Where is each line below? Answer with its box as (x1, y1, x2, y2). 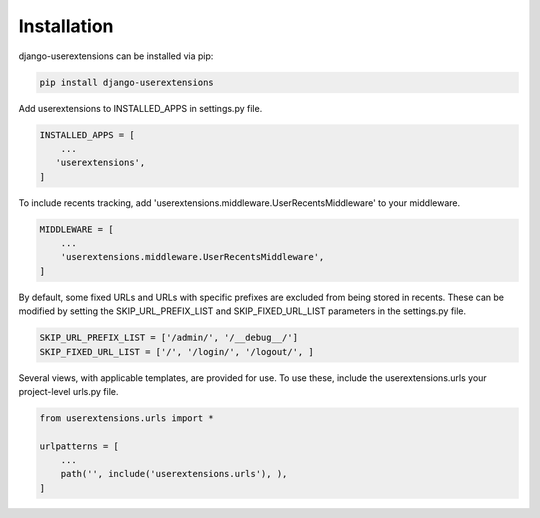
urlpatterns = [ (39, 440, 120, 452)
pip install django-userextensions (39, 76, 214, 88)
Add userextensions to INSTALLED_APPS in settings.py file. (18, 102, 263, 114)
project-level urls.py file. (18, 385, 119, 397)
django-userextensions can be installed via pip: (18, 50, 214, 62)
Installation (18, 15, 114, 37)
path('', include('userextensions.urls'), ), (60, 468, 288, 480)
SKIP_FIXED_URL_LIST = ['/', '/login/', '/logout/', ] (39, 346, 314, 357)
